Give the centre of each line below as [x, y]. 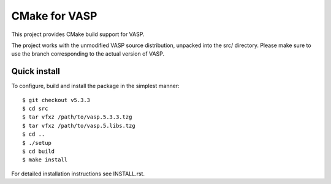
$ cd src [35, 109]
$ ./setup [37, 143]
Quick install [36, 71]
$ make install [45, 160]
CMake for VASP [54, 16]
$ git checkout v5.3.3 [56, 100]
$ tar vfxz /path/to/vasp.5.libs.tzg [79, 126]
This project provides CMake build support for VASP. [78, 34]
